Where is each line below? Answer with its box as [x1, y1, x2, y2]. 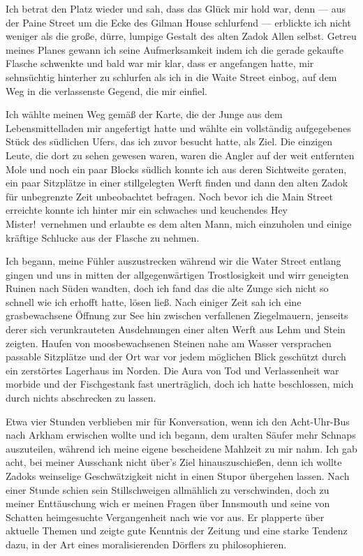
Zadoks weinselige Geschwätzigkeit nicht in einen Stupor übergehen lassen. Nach [6, 469, 350, 483]
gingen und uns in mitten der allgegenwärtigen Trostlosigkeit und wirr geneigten [6, 267, 349, 281]
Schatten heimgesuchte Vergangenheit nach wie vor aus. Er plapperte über [6, 509, 325, 524]
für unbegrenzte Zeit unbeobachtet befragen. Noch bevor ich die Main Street [6, 189, 333, 203]
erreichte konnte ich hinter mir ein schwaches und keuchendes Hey [6, 203, 288, 217]
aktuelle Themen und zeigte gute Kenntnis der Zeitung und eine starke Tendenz [6, 523, 348, 538]
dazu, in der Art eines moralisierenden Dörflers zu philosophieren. [6, 536, 287, 551]
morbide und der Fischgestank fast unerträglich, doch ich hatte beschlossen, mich [6, 376, 354, 391]
